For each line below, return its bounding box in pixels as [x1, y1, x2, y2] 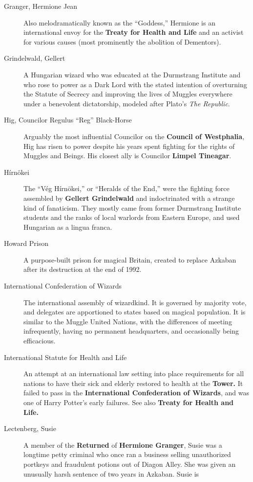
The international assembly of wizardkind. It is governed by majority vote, [23, 297, 247, 307]
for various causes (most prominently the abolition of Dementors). [23, 36, 221, 47]
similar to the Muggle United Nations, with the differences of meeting [23, 316, 232, 326]
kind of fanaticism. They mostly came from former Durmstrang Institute [23, 202, 241, 213]
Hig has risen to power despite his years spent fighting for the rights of [23, 141, 235, 151]
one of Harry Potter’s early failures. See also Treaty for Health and [23, 397, 234, 407]
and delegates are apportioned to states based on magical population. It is [23, 307, 246, 317]
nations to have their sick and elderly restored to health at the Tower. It [23, 378, 243, 388]
